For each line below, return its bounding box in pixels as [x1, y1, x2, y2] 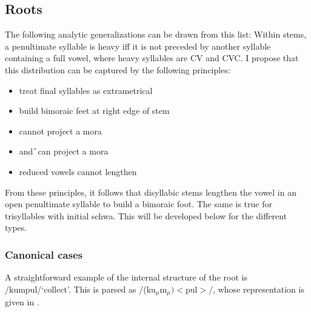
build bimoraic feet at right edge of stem [19, 104, 170, 117]
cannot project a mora [19, 124, 102, 137]
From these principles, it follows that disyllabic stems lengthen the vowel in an [5, 185, 296, 198]
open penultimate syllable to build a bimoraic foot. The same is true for [5, 197, 272, 210]
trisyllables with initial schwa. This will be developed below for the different [5, 209, 287, 222]
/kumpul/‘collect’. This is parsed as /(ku [5, 282, 156, 295]
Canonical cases [5, 247, 83, 262]
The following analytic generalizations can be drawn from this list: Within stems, [5, 28, 307, 41]
